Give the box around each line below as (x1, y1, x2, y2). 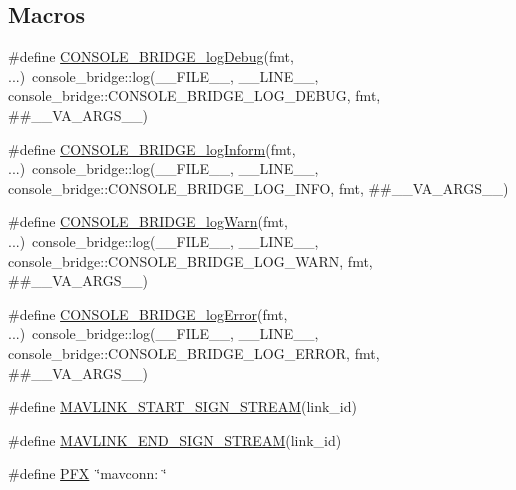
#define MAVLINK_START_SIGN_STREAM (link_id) (8, 396, 357, 417)
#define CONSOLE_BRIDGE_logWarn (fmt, (8, 211, 288, 232)
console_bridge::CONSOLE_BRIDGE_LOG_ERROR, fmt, (8, 342, 380, 363)
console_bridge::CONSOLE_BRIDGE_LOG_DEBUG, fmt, (8, 85, 381, 106)
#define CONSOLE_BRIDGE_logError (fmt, (8, 303, 288, 324)
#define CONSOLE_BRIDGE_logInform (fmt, (8, 138, 296, 159)
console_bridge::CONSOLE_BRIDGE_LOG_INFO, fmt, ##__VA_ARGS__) (8, 177, 509, 198)
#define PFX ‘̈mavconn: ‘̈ (8, 463, 167, 484)
